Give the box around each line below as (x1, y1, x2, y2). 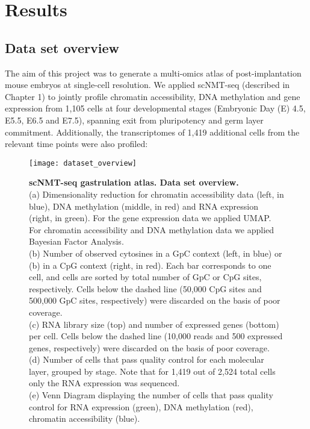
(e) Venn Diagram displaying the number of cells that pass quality (29, 389, 273, 401)
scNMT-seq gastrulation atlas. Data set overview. (29, 176, 239, 189)
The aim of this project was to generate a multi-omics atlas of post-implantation (5, 66, 302, 79)
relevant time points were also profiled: (5, 137, 148, 150)
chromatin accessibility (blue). (29, 412, 140, 425)
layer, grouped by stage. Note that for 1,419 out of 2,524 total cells (29, 365, 276, 377)
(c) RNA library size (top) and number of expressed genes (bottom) (29, 318, 279, 330)
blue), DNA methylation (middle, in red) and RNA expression (29, 199, 258, 212)
